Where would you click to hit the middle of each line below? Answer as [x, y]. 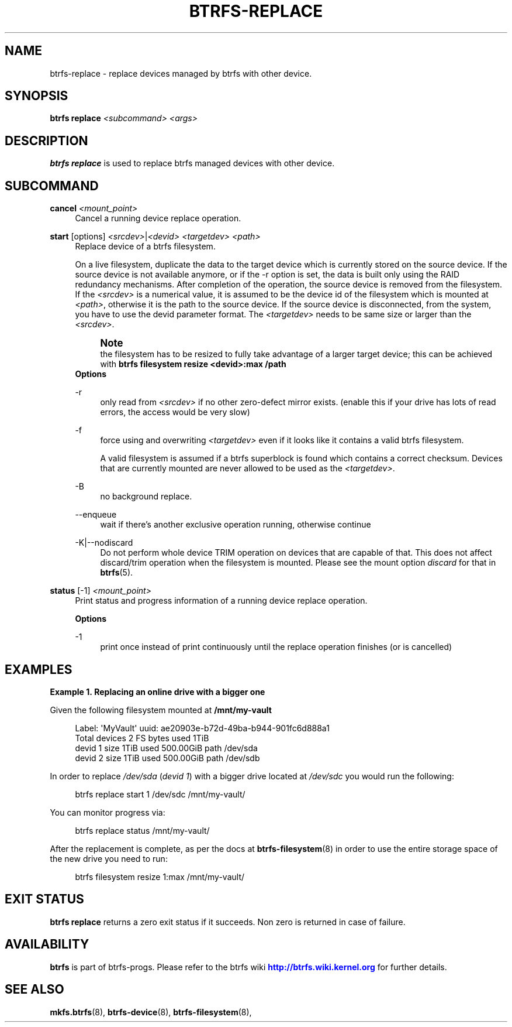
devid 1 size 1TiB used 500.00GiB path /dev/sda [166, 748]
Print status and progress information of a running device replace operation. [221, 601]
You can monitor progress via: [108, 812]
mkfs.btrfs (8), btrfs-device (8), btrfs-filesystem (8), [151, 1012]
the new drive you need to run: [109, 858]
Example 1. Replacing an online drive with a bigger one [158, 691]
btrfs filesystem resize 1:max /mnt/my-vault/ [160, 877]
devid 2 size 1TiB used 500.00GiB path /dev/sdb [167, 758]
